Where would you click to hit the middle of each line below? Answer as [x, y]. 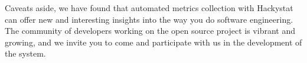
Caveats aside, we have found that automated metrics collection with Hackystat [149, 8]
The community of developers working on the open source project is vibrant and [150, 31]
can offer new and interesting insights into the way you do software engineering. [149, 19]
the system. [25, 53]
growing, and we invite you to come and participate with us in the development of [153, 42]
